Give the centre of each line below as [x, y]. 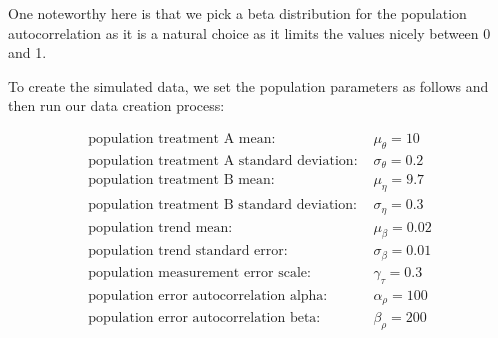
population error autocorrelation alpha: [208, 295]
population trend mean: [160, 227]
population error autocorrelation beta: [204, 318]
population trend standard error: [188, 251]
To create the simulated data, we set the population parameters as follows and [248, 85]
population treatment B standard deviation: [222, 205]
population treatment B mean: [181, 180]
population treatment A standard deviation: [223, 160]
